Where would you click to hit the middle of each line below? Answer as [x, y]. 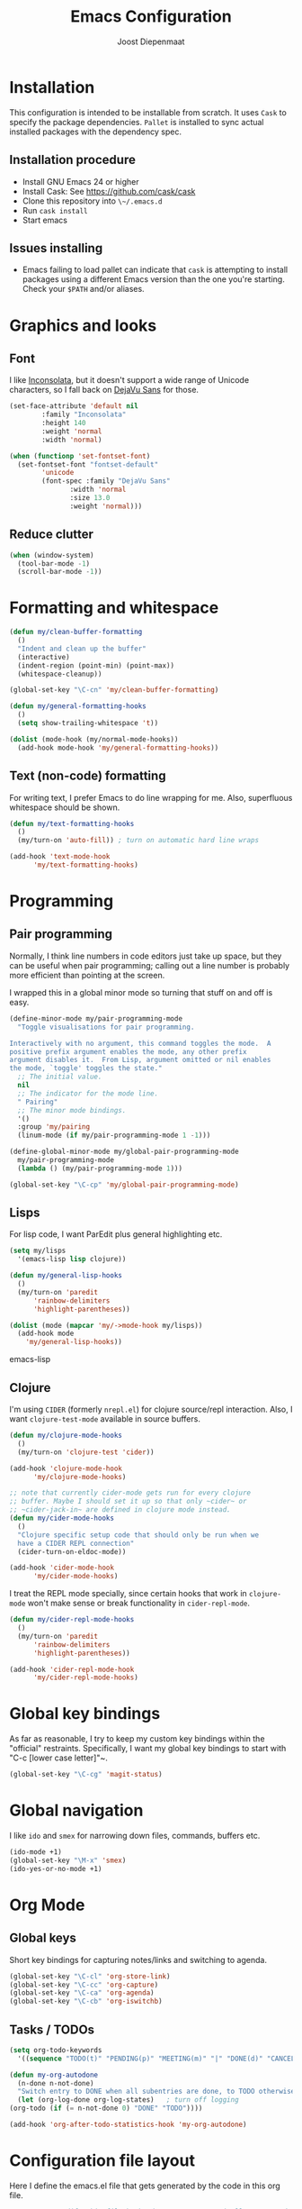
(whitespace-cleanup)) [60, 674]
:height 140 [64, 423]
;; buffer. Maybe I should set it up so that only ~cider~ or [128, 1502]
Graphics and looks [83, 325]
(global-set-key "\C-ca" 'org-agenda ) [82, 1993]
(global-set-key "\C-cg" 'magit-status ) [86, 1775]
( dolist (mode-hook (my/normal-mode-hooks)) [94, 739]
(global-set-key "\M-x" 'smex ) [68, 1860]
